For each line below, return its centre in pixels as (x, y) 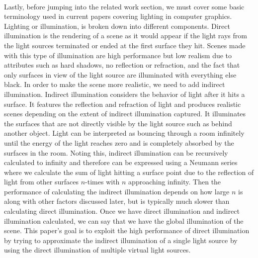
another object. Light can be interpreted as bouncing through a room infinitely (124, 133)
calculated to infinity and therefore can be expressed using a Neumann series (121, 162)
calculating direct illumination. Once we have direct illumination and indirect (122, 211)
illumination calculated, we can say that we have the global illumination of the (124, 220)
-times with (102, 182)
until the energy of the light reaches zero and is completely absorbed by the (119, 142)
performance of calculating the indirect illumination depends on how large (117, 191)
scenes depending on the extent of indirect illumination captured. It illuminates (125, 114)
